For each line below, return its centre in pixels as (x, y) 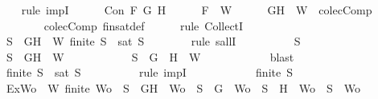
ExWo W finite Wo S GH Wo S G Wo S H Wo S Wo (183, 87)
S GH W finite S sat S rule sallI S (153, 41)
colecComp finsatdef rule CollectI (144, 25)
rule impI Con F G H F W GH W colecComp (197, 10)
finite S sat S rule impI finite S (149, 72)
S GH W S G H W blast (150, 56)
